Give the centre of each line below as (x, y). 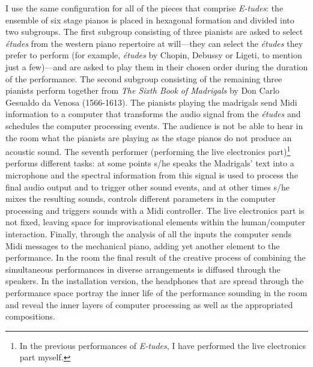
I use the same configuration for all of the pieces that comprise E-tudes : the (144, 8)
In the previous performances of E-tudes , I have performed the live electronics (163, 345)
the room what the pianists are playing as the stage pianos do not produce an (149, 137)
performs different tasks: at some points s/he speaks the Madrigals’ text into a (150, 163)
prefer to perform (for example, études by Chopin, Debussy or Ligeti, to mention (154, 55)
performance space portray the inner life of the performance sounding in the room (156, 292)
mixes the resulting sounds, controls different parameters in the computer (141, 199)
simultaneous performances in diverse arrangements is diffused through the (143, 269)
